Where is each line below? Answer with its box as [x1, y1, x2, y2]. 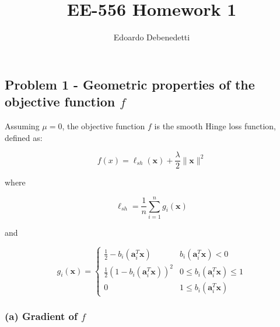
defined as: [5, 131, 43, 143]
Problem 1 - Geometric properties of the [5, 75, 255, 93]
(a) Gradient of [5, 309, 78, 323]
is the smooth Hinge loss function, [154, 119, 276, 132]
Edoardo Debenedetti [113, 31, 190, 43]
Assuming [5, 119, 40, 132]
